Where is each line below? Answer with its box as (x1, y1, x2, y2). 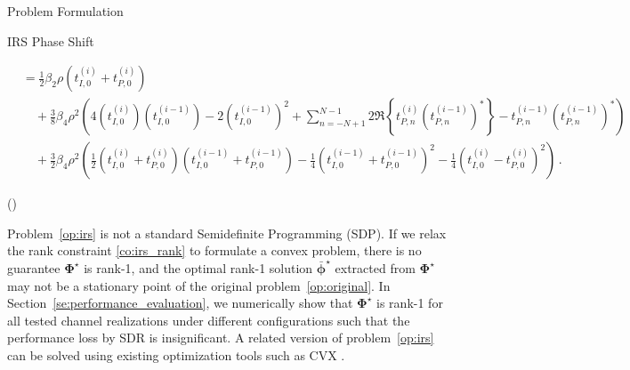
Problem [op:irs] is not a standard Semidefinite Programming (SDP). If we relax (7, 223, 447, 242)
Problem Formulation (7, 2, 124, 20)
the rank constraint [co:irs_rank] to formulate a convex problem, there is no (7, 241, 422, 260)
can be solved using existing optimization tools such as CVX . (7, 346, 345, 365)
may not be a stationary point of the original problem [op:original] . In (7, 276, 391, 294)
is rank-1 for (376, 294, 443, 312)
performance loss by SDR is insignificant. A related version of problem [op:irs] (7, 328, 434, 347)
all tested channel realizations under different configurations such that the (7, 310, 410, 329)
